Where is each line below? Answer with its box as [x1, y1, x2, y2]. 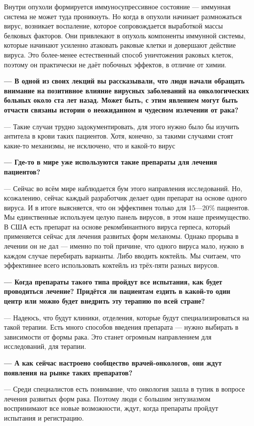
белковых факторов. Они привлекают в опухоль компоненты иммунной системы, [4, 30, 246, 40]
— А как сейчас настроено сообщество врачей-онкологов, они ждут [4, 358, 222, 368]
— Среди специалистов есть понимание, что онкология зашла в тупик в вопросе [4, 384, 245, 394]
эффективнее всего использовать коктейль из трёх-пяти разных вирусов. [4, 260, 219, 270]
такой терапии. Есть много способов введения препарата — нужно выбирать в [4, 322, 239, 332]
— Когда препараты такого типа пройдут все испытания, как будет [4, 276, 223, 286]
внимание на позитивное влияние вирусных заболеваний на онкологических [4, 85, 249, 95]
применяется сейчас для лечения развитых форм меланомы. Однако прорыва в [4, 231, 239, 241]
